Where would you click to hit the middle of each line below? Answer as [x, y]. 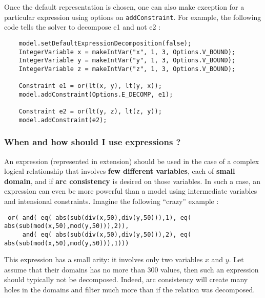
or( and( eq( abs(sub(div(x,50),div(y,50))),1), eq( [100, 217]
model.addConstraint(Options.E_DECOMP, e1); [96, 94]
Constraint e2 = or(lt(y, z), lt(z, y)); [90, 112]
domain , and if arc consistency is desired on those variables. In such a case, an [132, 181]
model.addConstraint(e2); [63, 120]
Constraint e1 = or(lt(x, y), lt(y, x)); [90, 86]
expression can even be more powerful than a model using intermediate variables [131, 191]
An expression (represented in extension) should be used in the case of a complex [132, 161]
